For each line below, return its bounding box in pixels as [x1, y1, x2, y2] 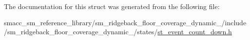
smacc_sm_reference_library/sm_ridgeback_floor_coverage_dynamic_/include [4, 17, 247, 27]
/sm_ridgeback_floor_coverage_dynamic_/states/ [4, 27, 158, 37]
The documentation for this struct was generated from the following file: [4, 1, 220, 11]
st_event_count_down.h [157, 27, 232, 37]
